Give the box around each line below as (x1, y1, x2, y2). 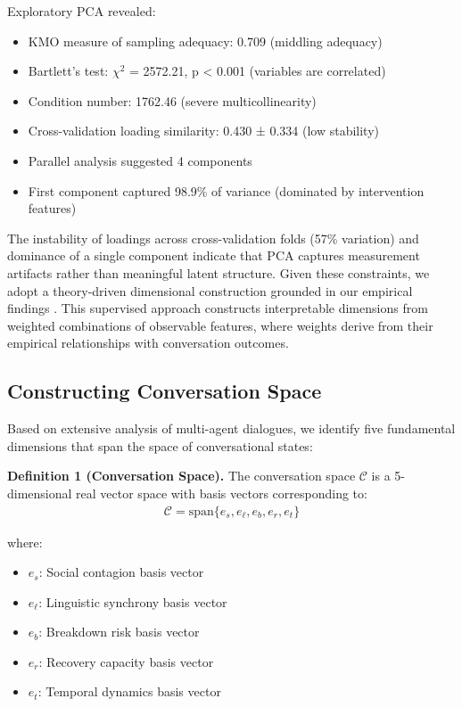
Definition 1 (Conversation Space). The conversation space (7, 466, 356, 485)
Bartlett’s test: (28, 62, 109, 80)
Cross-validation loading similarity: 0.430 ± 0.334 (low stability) (28, 121, 379, 140)
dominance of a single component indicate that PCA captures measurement (7, 246, 420, 265)
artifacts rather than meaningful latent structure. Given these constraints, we (7, 263, 430, 282)
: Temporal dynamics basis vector (37, 682, 221, 701)
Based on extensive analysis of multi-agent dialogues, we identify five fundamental (7, 419, 456, 438)
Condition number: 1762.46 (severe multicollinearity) (28, 91, 317, 110)
